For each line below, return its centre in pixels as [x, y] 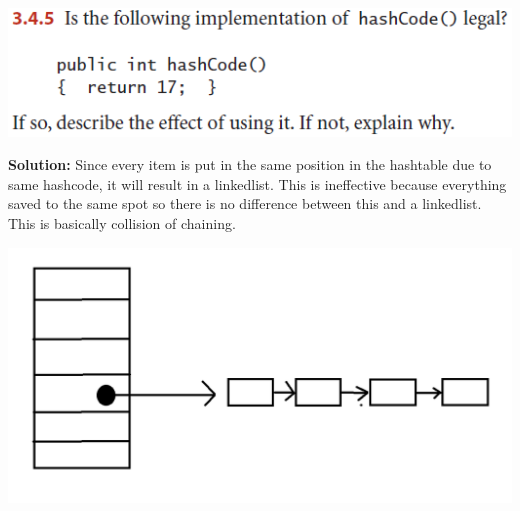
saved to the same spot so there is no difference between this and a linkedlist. [245, 203]
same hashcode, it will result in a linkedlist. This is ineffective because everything [257, 183]
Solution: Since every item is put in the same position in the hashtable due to [250, 164]
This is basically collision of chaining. [122, 223]
